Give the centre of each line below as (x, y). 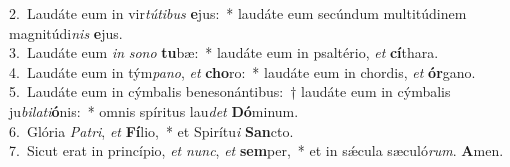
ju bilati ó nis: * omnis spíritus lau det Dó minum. (154, 110)
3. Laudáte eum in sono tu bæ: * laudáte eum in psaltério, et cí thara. (224, 52)
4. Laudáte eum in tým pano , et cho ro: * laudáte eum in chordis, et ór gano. (242, 71)
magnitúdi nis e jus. (66, 32)
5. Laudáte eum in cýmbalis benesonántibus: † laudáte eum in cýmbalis (230, 91)
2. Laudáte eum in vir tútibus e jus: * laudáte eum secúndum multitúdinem (238, 13)
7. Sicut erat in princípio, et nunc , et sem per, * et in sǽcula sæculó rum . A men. (256, 150)
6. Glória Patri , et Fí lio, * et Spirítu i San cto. (151, 130)
